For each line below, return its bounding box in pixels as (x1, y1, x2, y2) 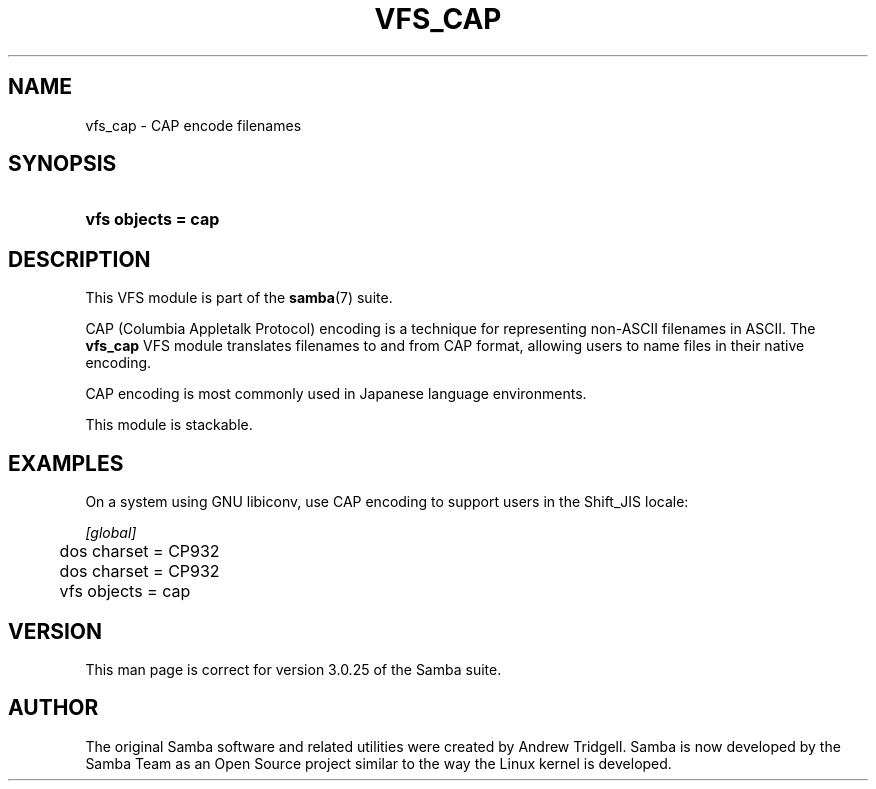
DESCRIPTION (8, 246, 151, 272)
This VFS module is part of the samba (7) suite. (85, 289, 393, 307)
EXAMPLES (8, 450, 124, 476)
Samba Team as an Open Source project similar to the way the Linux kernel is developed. (85, 754, 672, 772)
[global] (85, 524, 137, 542)
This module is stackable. (85, 416, 253, 434)
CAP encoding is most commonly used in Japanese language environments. (85, 385, 587, 403)
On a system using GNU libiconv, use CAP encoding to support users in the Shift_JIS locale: (85, 493, 689, 511)
